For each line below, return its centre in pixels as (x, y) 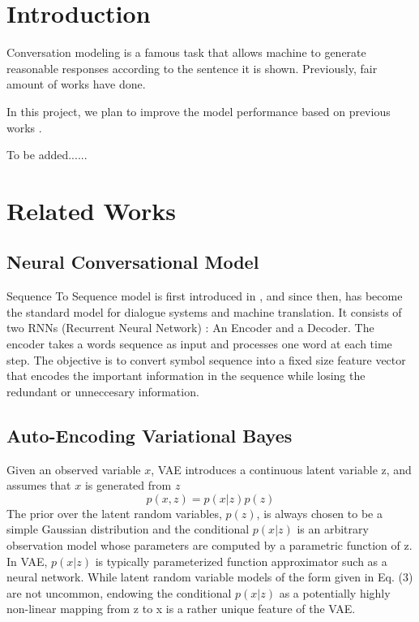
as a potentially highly (335, 592)
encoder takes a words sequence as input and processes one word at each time (199, 344)
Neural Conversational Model (133, 262)
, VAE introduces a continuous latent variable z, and (281, 469)
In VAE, (27, 561)
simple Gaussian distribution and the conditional (128, 529)
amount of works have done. (76, 84)
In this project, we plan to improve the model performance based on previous (199, 111)
